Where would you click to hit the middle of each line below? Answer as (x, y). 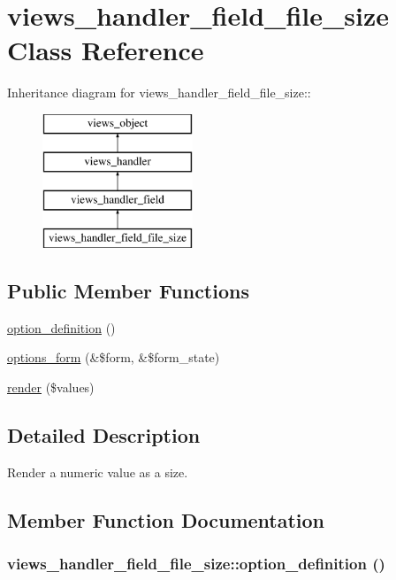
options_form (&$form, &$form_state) (114, 357)
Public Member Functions (128, 291)
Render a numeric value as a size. (98, 472)
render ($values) (51, 387)
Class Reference (106, 50)
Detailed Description (104, 435)
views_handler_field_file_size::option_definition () (196, 564)
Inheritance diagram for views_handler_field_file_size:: (159, 93)
